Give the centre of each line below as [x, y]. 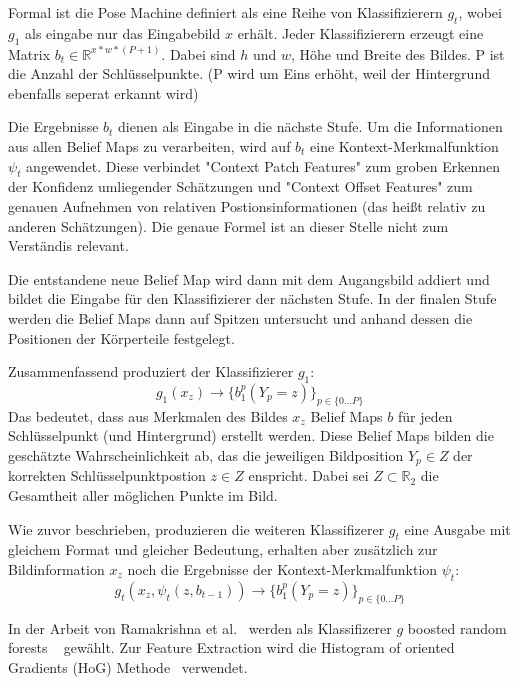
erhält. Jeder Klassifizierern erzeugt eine [360, 32]
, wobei [480, 12]
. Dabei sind [198, 53]
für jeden [425, 415]
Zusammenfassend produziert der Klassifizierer [151, 371]
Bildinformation [56, 568]
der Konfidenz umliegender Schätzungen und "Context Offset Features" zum [240, 186]
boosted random [457, 627]
